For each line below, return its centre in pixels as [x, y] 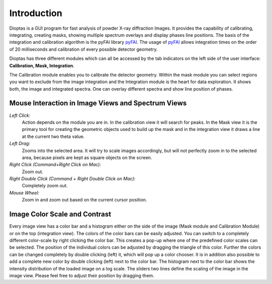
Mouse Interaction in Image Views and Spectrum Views [98, 103]
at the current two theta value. [53, 136]
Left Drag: [20, 144]
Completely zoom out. [45, 186]
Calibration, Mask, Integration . [42, 65]
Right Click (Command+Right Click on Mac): [55, 165]
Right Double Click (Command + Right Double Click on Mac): [73, 179]
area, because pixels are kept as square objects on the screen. [87, 157]
